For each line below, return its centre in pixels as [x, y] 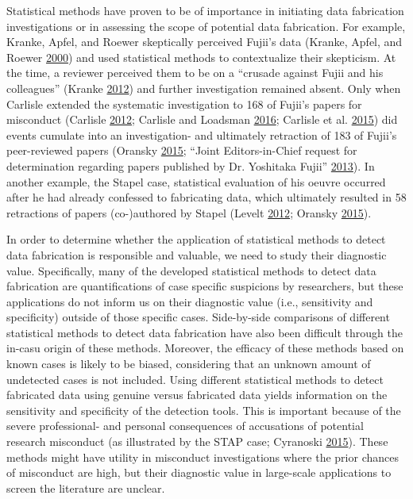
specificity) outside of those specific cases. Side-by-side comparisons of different [198, 317]
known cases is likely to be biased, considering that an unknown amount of [189, 364]
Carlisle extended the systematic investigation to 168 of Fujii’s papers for [184, 104]
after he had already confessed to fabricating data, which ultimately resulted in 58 [206, 197]
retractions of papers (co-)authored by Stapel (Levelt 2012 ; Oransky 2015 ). [189, 212]
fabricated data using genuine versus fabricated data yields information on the [197, 395]
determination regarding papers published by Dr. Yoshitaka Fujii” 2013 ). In [191, 165]
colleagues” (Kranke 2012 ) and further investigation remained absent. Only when [204, 88]
